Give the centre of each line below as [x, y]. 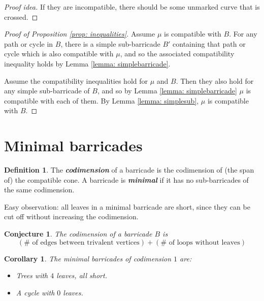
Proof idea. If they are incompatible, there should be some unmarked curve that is [132, 7]
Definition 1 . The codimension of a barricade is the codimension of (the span [129, 170]
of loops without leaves [204, 242]
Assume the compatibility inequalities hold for [76, 80]
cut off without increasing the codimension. [71, 216]
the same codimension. [39, 190]
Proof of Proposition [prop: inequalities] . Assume [80, 34]
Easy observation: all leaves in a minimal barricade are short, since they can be [127, 206]
